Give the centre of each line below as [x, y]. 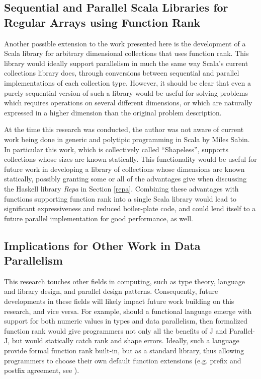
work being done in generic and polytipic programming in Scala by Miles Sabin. [127, 139]
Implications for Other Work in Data [102, 245]
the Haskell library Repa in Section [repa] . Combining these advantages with [121, 188]
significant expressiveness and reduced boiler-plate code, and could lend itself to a [130, 208]
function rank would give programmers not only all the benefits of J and [116, 330]
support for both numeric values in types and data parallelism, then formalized [126, 321]
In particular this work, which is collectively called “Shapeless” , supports [116, 149]
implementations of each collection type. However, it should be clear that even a [127, 82]
